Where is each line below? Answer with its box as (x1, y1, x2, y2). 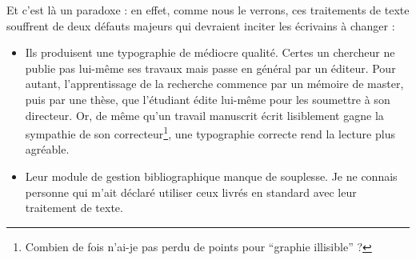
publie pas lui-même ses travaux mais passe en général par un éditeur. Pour (25, 59, 396, 76)
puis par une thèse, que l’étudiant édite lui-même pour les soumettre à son (25, 90, 390, 107)
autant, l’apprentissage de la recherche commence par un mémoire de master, (25, 75, 404, 92)
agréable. (25, 141, 70, 158)
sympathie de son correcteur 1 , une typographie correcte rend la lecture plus (25, 123, 395, 142)
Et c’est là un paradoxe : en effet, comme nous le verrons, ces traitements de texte (6, 2, 410, 18)
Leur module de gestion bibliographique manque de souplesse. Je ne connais (25, 168, 398, 184)
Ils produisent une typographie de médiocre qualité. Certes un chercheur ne (25, 44, 395, 61)
